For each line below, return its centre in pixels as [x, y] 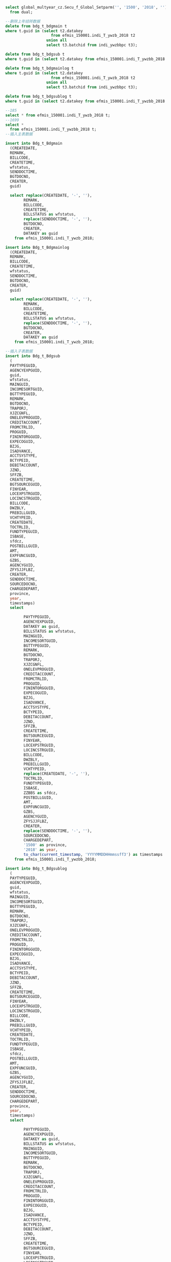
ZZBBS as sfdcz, [41, 793]
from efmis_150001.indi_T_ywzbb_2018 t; [53, 130]
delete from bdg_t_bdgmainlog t [39, 68]
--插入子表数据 [19, 352]
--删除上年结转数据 [23, 21]
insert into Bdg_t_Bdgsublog [36, 869]
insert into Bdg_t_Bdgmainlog [37, 247]
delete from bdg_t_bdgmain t [36, 26]
